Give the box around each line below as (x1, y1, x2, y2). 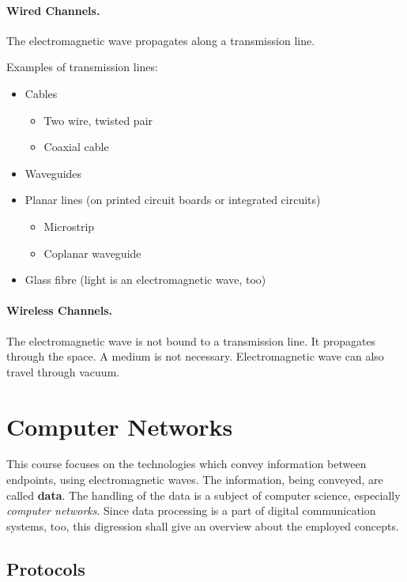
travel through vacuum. (6, 363, 120, 380)
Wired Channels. (6, 2, 100, 18)
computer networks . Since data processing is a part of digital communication (6, 502, 376, 519)
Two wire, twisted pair (43, 111, 153, 128)
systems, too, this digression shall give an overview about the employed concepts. (6, 517, 399, 534)
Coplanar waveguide (43, 244, 141, 261)
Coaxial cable (43, 138, 109, 155)
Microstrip (43, 217, 95, 234)
